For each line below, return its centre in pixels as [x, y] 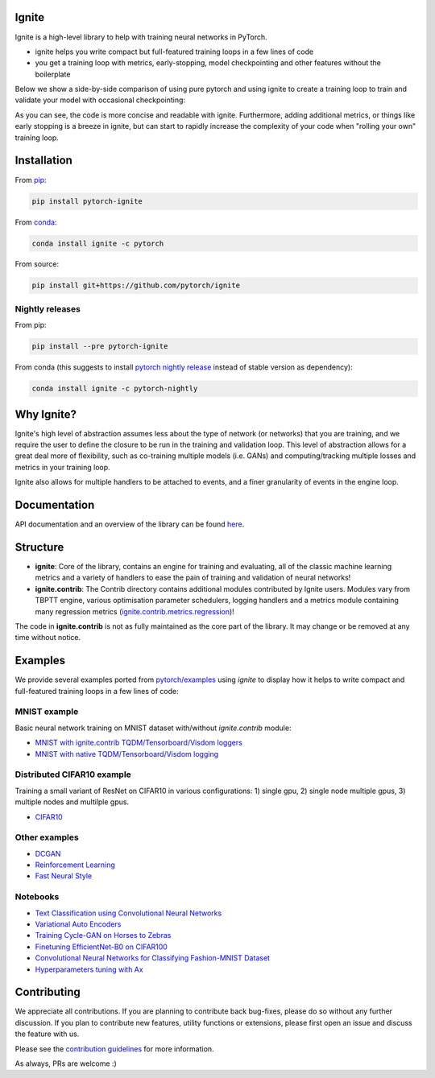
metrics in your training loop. [62, 467]
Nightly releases [48, 308]
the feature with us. [47, 1034]
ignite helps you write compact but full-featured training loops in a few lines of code [174, 52]
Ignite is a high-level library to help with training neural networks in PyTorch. [141, 37]
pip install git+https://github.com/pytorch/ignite [136, 285]
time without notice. [48, 638]
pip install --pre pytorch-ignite [100, 347]
